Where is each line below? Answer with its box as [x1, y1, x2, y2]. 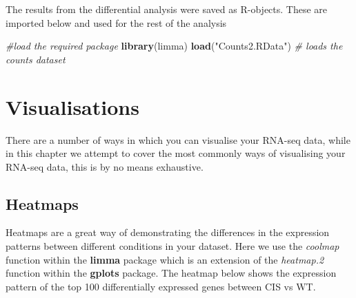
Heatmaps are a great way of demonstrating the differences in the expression [6, 225, 330, 240]
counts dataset [6, 52, 66, 66]
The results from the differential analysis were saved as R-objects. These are [6, 2, 328, 16]
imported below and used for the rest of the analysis [6, 15, 227, 30]
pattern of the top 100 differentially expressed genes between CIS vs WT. [6, 279, 316, 293]
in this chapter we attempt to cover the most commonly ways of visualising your [6, 146, 346, 160]
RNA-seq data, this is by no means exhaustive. [6, 159, 204, 173]
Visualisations [6, 92, 139, 120]
